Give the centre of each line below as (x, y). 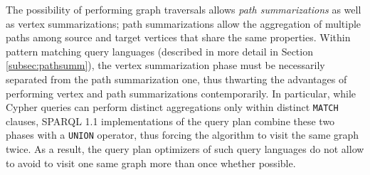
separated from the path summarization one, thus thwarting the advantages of (176, 79)
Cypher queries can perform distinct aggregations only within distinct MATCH (172, 107)
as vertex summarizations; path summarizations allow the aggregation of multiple (184, 23)
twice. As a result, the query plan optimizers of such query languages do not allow (185, 149)
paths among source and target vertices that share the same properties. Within (178, 37)
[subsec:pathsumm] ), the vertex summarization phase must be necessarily (165, 65)
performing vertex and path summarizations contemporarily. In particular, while (181, 93)
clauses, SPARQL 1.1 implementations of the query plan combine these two (170, 121)
